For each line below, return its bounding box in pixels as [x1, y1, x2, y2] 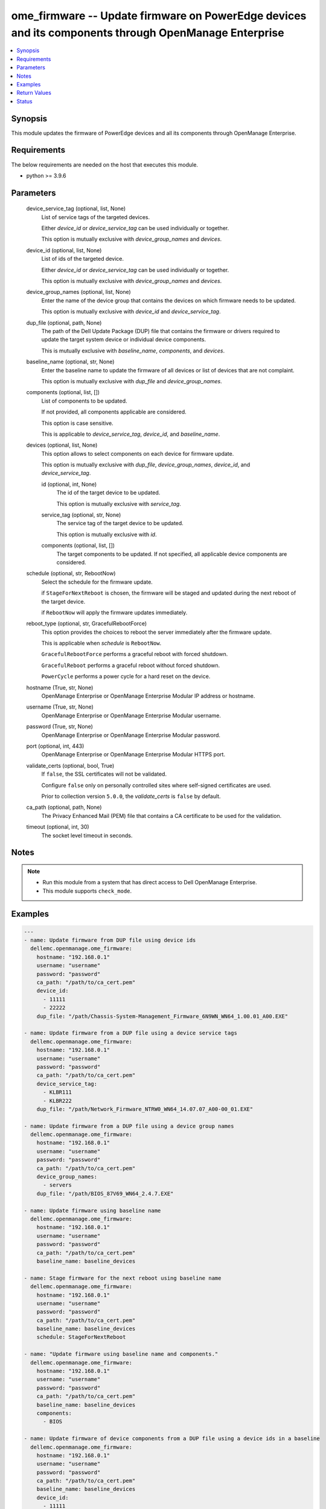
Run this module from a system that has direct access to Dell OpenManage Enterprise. [42, 879, 257, 886]
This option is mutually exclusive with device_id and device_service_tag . [41, 308, 221, 315]
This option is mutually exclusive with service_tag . [56, 500, 181, 507]
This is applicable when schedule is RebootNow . [41, 640, 162, 647]
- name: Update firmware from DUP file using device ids [24, 937, 196, 944]
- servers [43, 1182, 72, 1188]
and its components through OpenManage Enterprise [11, 26, 284, 39]
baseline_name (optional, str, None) [26, 358, 115, 365]
